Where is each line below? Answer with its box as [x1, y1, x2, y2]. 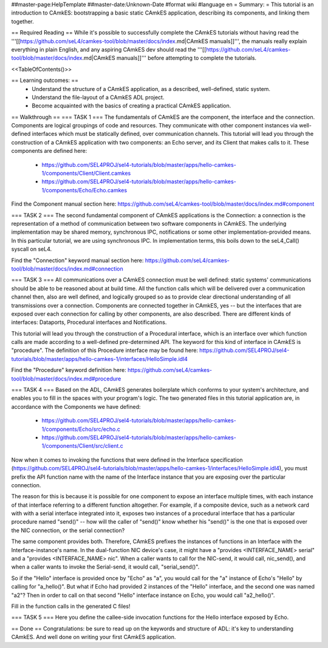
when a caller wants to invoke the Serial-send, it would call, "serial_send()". [11, 563, 200, 570]
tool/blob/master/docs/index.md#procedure [11, 375, 121, 382]
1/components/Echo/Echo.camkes [41, 186, 128, 194]
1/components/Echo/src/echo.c [41, 425, 121, 433]
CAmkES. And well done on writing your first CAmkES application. [11, 633, 176, 641]
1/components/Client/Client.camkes [41, 170, 131, 177]
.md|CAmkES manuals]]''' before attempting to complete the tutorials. [82, 55, 257, 62]
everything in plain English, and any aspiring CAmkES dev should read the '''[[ [11, 46, 207, 53]
